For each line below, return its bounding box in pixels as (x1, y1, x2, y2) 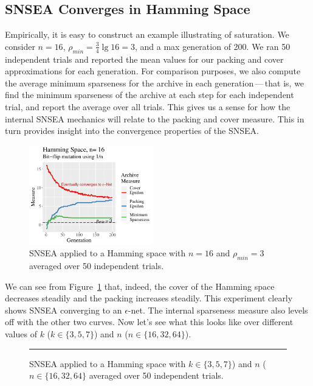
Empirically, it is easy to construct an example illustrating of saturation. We (5, 28, 289, 41)
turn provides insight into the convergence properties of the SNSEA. (5, 124, 259, 137)
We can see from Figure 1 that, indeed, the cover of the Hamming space (5, 279, 275, 292)
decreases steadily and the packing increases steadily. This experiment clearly (5, 292, 293, 304)
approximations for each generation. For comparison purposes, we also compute (5, 65, 301, 77)
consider (5, 40, 35, 52)
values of (5, 327, 37, 340)
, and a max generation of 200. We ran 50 (134, 40, 291, 52)
